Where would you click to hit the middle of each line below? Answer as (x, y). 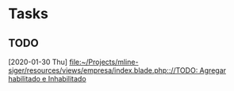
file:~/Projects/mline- (104, 62)
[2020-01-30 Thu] (38, 62)
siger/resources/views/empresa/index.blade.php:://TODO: (103, 70)
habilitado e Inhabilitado (47, 79)
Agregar (213, 70)
